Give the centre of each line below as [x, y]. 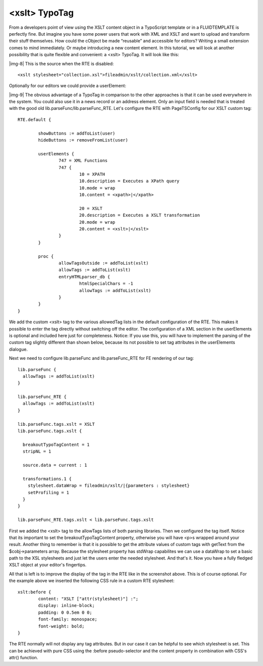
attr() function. [24, 658]
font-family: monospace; [68, 619]
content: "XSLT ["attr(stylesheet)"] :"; [88, 599]
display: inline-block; [66, 606]
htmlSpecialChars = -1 [106, 284]
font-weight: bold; [61, 626]
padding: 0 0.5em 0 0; [65, 612]
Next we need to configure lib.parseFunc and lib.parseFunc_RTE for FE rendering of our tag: [102, 358]
